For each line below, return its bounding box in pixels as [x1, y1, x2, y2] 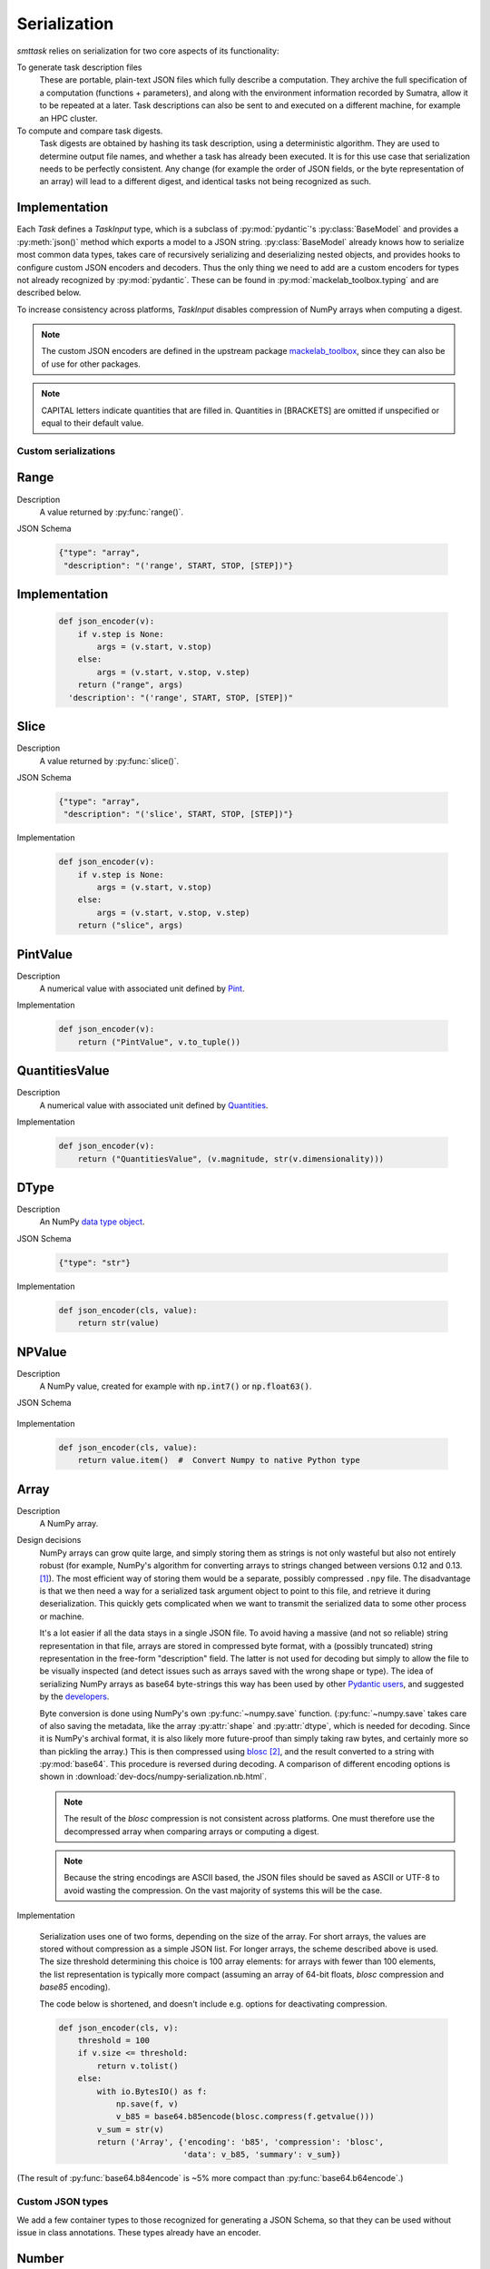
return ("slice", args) [77, 920, 183, 930]
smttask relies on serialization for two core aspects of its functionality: [16, 45, 279, 56]
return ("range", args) [77, 680, 183, 690]
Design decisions [16, 1535, 82, 1546]
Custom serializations [16, 445, 116, 457]
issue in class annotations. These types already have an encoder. [16, 2226, 261, 2237]
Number [16, 2251, 64, 2266]
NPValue [16, 1344, 67, 1360]
